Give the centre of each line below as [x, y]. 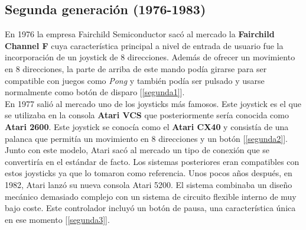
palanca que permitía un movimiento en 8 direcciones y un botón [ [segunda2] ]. [147, 138]
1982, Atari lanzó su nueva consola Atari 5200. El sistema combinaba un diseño [149, 184]
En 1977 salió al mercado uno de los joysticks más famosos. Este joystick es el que [153, 103]
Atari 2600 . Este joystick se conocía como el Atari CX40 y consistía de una [147, 126]
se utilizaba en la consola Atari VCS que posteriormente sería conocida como [147, 115]
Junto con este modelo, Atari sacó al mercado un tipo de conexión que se [137, 150]
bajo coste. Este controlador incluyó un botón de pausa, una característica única [150, 208]
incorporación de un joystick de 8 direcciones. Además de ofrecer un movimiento [150, 57]
